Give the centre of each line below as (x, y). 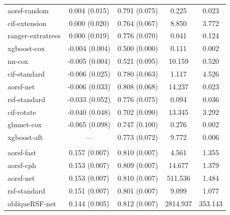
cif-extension (27, 23)
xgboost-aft (25, 137)
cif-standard (26, 73)
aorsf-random (28, 10)
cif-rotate (22, 112)
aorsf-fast (22, 152)
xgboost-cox (26, 48)
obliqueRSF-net (32, 203)
